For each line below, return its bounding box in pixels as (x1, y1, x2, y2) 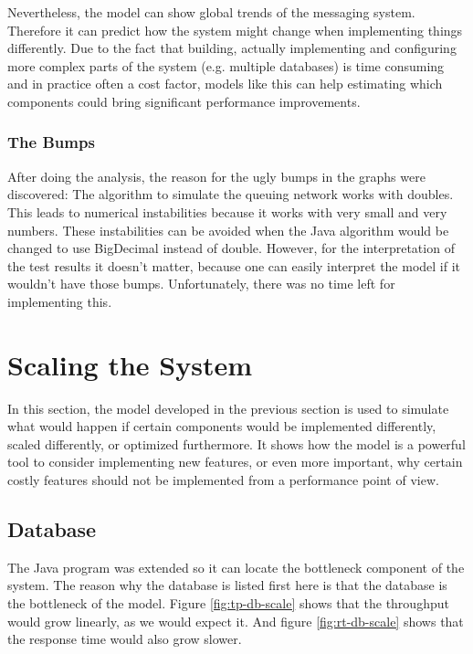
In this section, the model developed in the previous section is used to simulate (7, 398, 449, 417)
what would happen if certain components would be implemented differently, (7, 417, 436, 436)
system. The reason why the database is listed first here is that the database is (7, 575, 447, 595)
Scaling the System (7, 345, 253, 383)
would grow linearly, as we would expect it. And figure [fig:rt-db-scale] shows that (7, 611, 464, 630)
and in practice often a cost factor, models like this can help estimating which (7, 74, 443, 93)
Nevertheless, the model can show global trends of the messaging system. (7, 3, 415, 21)
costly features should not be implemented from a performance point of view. (7, 470, 439, 490)
